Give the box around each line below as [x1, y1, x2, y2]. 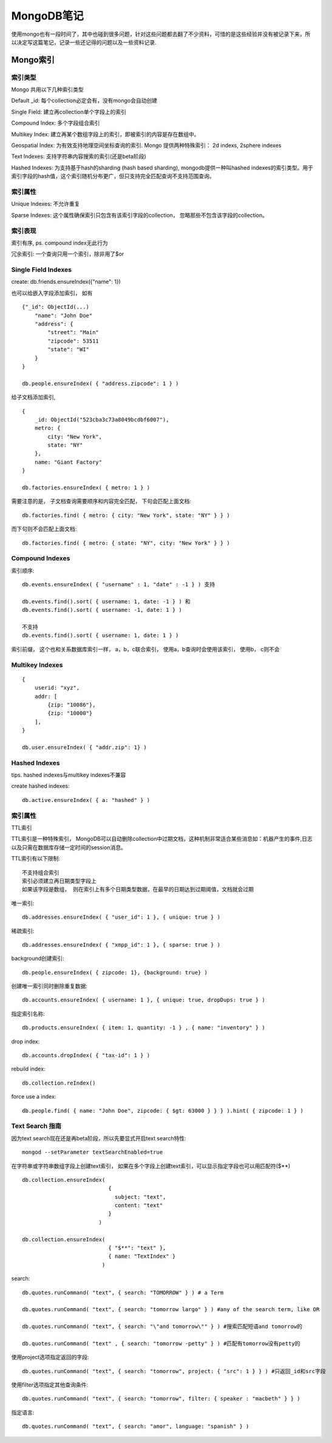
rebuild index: [11, 1065, 46, 1072]
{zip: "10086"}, [47, 701, 96, 708]
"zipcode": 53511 [47, 337, 100, 344]
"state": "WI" [47, 346, 90, 353]
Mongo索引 [11, 55, 55, 65]
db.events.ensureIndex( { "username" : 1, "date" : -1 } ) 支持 [22, 581, 215, 588]
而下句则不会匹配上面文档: [11, 526, 77, 533]
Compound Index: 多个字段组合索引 [11, 119, 100, 127]
